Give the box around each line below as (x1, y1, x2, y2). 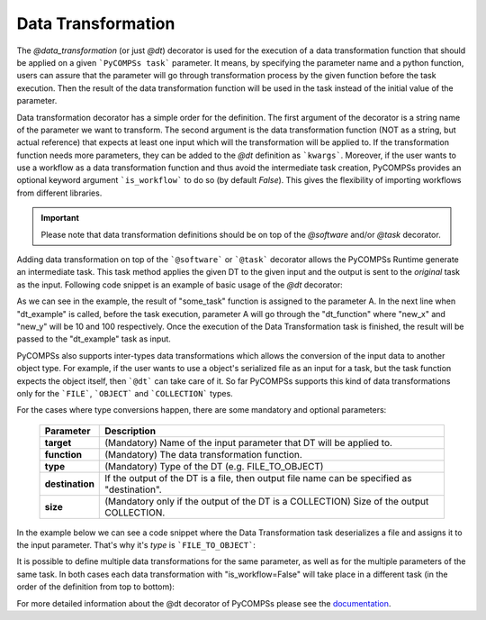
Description (104, 424, 157, 437)
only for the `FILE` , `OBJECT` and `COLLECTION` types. (16, 387, 233, 398)
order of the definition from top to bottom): (16, 581, 175, 592)
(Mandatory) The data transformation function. (104, 448, 303, 460)
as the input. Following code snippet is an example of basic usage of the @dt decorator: (16, 279, 344, 290)
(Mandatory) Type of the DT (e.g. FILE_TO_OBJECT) (104, 460, 324, 472)
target (44, 436, 72, 449)
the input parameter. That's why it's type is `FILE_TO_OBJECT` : (16, 540, 256, 551)
